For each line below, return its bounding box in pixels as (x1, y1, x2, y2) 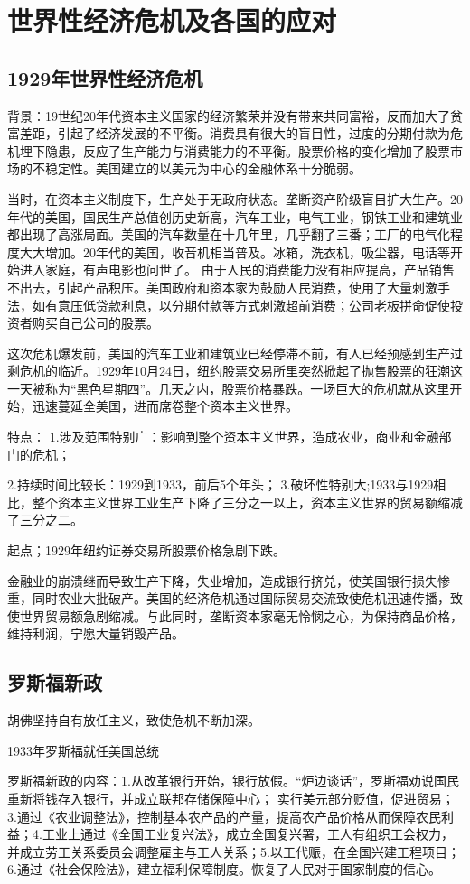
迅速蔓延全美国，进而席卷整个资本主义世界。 (32, 396, 298, 415)
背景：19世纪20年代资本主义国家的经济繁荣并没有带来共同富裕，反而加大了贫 (7, 106, 463, 125)
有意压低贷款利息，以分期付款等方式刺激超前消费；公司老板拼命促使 (44, 295, 450, 314)
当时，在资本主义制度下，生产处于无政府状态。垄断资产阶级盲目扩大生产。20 (7, 189, 463, 208)
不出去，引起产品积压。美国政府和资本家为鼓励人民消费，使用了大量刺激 (7, 277, 437, 296)
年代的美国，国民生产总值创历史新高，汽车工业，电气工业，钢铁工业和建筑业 (7, 207, 463, 226)
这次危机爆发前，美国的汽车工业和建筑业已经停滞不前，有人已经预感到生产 (7, 343, 450, 362)
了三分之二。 (7, 510, 83, 529)
